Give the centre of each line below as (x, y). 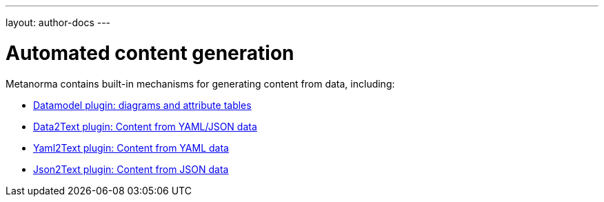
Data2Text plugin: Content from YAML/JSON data (145, 126)
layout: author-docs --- (58, 22)
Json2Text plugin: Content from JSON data (131, 169)
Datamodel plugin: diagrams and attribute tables (142, 105)
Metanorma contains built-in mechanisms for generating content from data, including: (200, 83)
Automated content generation (150, 53)
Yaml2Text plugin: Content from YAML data (131, 148)
